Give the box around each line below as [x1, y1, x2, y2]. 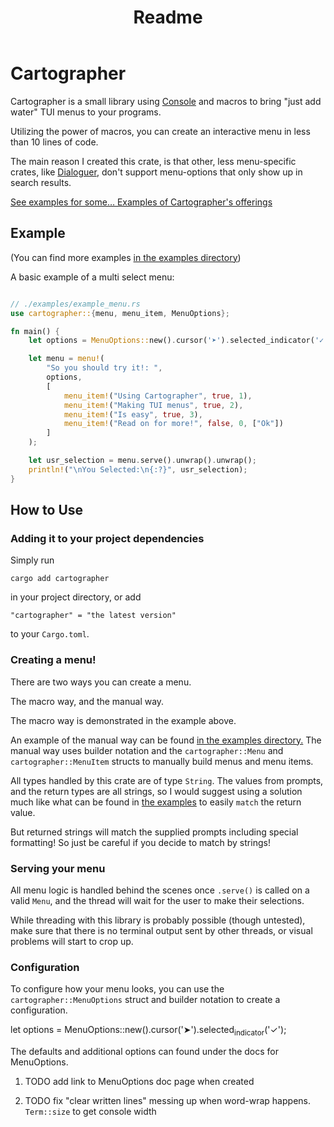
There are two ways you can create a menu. [10, 676, 192, 688]
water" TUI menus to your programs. [10, 106, 162, 118]
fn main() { [10, 326, 60, 336]
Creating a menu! [10, 653, 97, 667]
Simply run [10, 554, 55, 566]
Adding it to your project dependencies [10, 531, 205, 545]
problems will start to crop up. [10, 935, 134, 947]
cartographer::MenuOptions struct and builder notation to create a [10, 994, 281, 1006]
